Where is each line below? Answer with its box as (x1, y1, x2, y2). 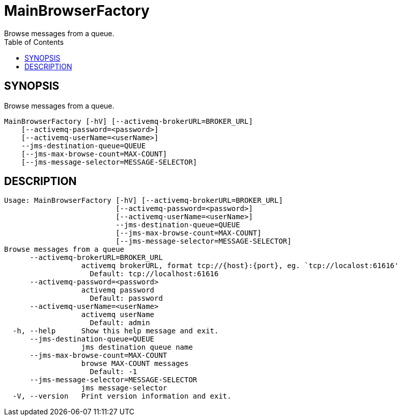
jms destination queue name (81, 343, 193, 352)
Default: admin (90, 319, 150, 327)
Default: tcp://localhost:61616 (90, 270, 219, 278)
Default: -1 (90, 367, 137, 376)
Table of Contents (4, 37, 64, 46)
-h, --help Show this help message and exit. (12, 327, 219, 335)
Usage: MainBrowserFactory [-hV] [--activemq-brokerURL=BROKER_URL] (4, 196, 283, 205)
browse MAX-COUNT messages (81, 359, 189, 368)
